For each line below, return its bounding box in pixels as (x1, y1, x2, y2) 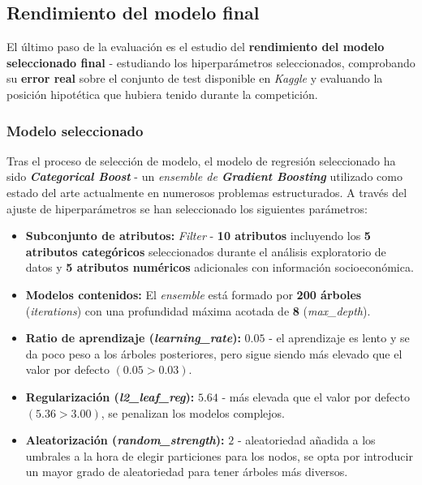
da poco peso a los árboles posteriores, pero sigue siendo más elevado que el (25, 345, 403, 362)
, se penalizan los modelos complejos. (101, 404, 285, 421)
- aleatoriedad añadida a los (237, 431, 376, 449)
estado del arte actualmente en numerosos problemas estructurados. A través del (6, 183, 407, 200)
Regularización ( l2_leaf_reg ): (25, 388, 195, 405)
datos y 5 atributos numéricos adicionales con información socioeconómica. (25, 259, 414, 276)
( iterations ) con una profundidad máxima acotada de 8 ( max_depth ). (25, 302, 371, 319)
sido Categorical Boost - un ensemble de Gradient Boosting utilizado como (6, 168, 403, 185)
